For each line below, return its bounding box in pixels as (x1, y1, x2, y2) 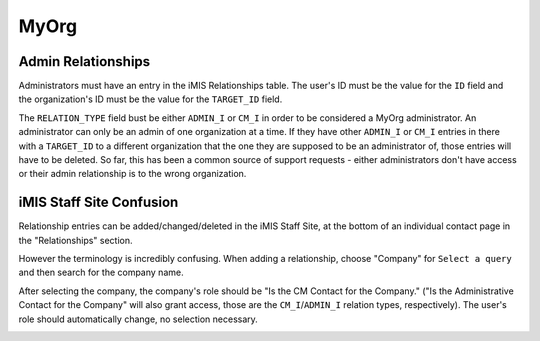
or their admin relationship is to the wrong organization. (18, 168, 247, 180)
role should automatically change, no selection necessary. (18, 313, 259, 325)
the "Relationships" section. (18, 234, 134, 246)
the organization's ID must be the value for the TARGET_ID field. (18, 93, 283, 105)
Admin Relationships (18, 53, 151, 70)
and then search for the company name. (18, 266, 184, 279)
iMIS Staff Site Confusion (18, 194, 179, 211)
